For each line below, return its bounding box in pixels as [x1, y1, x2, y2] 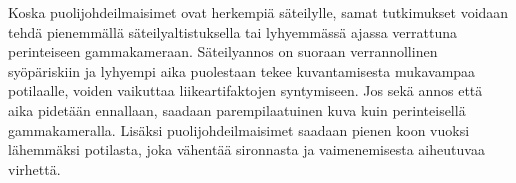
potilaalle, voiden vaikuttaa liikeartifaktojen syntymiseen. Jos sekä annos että [8, 80, 483, 101]
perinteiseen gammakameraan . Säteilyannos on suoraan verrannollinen [8, 41, 438, 62]
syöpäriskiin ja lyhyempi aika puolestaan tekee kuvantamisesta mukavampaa [8, 60, 476, 81]
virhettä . [8, 158, 61, 179]
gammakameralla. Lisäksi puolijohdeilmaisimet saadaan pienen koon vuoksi [8, 119, 470, 140]
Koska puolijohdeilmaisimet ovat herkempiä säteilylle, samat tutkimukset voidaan [8, 2, 509, 22]
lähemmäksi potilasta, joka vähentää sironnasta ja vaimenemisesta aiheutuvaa [8, 139, 485, 160]
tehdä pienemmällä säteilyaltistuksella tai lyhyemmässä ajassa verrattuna [8, 21, 457, 42]
